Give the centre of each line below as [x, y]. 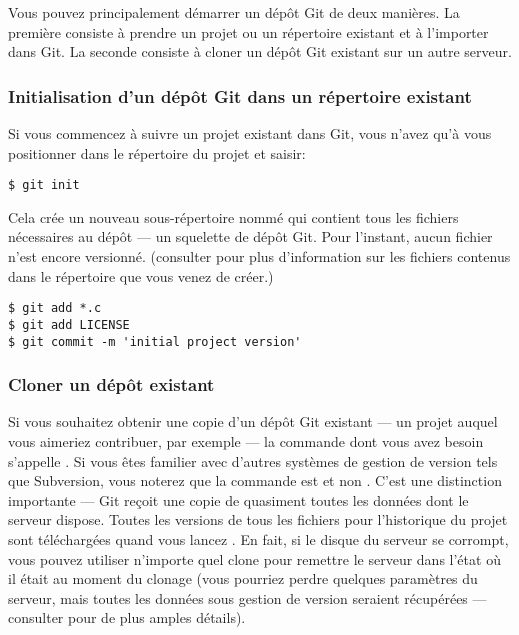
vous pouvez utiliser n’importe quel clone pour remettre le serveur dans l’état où [254, 558]
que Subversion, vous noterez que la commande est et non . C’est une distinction [255, 480]
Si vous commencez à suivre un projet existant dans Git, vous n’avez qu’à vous [250, 133]
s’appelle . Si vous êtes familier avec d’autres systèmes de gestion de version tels [253, 460]
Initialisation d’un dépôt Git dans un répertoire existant [240, 95]
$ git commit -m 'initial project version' [155, 341]
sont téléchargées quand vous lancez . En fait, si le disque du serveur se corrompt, [258, 538]
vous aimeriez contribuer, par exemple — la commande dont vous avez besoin [246, 441]
